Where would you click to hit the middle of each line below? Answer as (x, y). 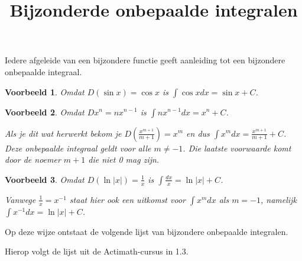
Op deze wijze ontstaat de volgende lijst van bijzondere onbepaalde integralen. (147, 231)
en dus (198, 133)
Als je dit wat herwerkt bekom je (63, 133)
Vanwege (20, 199)
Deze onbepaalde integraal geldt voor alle (78, 148)
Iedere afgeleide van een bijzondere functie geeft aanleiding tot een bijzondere (145, 60)
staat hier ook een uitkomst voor (127, 199)
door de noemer (33, 159)
